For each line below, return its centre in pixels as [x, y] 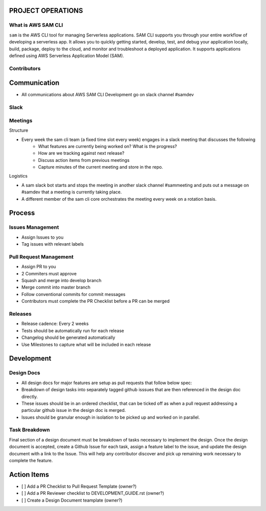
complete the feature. [31, 460]
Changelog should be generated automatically [68, 337]
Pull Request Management [41, 256]
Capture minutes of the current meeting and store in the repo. [101, 167]
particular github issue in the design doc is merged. [74, 410]
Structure [19, 130]
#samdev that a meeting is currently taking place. [72, 192]
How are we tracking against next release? [81, 153]
